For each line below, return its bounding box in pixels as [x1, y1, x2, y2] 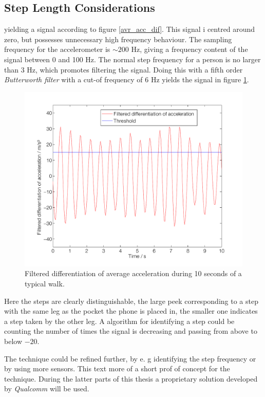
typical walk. [25, 278, 65, 289]
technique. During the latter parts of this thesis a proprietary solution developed [4, 373, 258, 384]
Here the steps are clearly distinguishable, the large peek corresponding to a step [4, 295, 258, 306]
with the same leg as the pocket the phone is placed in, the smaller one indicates [4, 305, 258, 316]
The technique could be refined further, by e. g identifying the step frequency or [4, 353, 256, 364]
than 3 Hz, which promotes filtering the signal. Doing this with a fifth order [4, 64, 243, 75]
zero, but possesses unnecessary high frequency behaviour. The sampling [4, 33, 232, 44]
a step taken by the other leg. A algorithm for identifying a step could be [4, 315, 235, 326]
